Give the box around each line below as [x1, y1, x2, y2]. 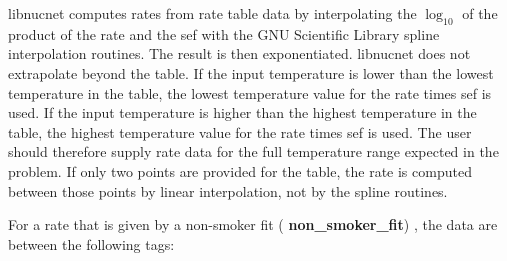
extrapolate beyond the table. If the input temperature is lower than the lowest [8, 62, 494, 83]
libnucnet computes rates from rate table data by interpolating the [8, 3, 417, 23]
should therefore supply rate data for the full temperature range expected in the [8, 141, 499, 162]
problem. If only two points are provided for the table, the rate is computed [8, 160, 472, 181]
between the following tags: [8, 233, 175, 254]
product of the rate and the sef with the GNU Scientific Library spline [8, 23, 440, 44]
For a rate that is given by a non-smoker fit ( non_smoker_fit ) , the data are [8, 214, 498, 235]
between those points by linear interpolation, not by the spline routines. [8, 180, 448, 201]
